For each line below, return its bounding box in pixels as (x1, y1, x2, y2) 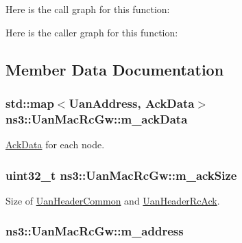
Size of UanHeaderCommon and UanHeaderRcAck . (5, 193, 220, 207)
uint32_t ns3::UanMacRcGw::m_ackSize (5, 166, 237, 183)
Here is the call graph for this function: (5, 2, 170, 16)
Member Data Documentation (5, 58, 224, 80)
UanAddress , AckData (69, 94, 195, 111)
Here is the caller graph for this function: (5, 25, 178, 39)
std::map (5, 94, 54, 111)
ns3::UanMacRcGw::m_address (5, 222, 184, 240)
